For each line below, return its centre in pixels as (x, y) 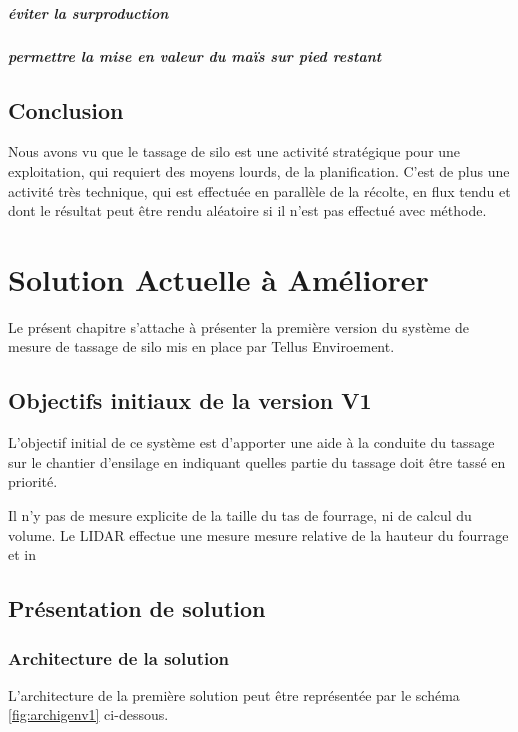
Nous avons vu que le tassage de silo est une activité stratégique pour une (234, 151)
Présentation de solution (137, 608)
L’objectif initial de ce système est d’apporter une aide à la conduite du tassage (251, 442)
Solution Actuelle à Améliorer (218, 278)
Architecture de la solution (119, 657)
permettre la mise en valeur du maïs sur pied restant (195, 55)
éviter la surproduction (88, 12)
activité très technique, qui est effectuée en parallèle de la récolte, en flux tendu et (259, 190)
